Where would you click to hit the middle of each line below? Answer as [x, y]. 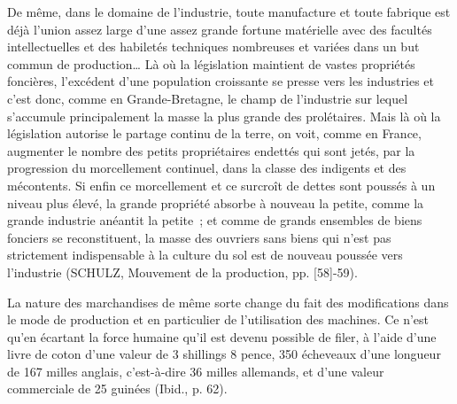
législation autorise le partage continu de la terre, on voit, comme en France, [214, 133]
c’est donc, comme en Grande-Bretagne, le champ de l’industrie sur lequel [208, 98]
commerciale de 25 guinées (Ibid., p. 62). [117, 388]
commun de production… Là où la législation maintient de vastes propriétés [211, 63]
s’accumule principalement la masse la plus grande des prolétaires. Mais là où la [224, 116]
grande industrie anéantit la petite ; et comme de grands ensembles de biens [215, 220]
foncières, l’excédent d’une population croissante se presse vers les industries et [221, 81]
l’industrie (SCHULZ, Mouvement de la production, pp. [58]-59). [182, 272]
